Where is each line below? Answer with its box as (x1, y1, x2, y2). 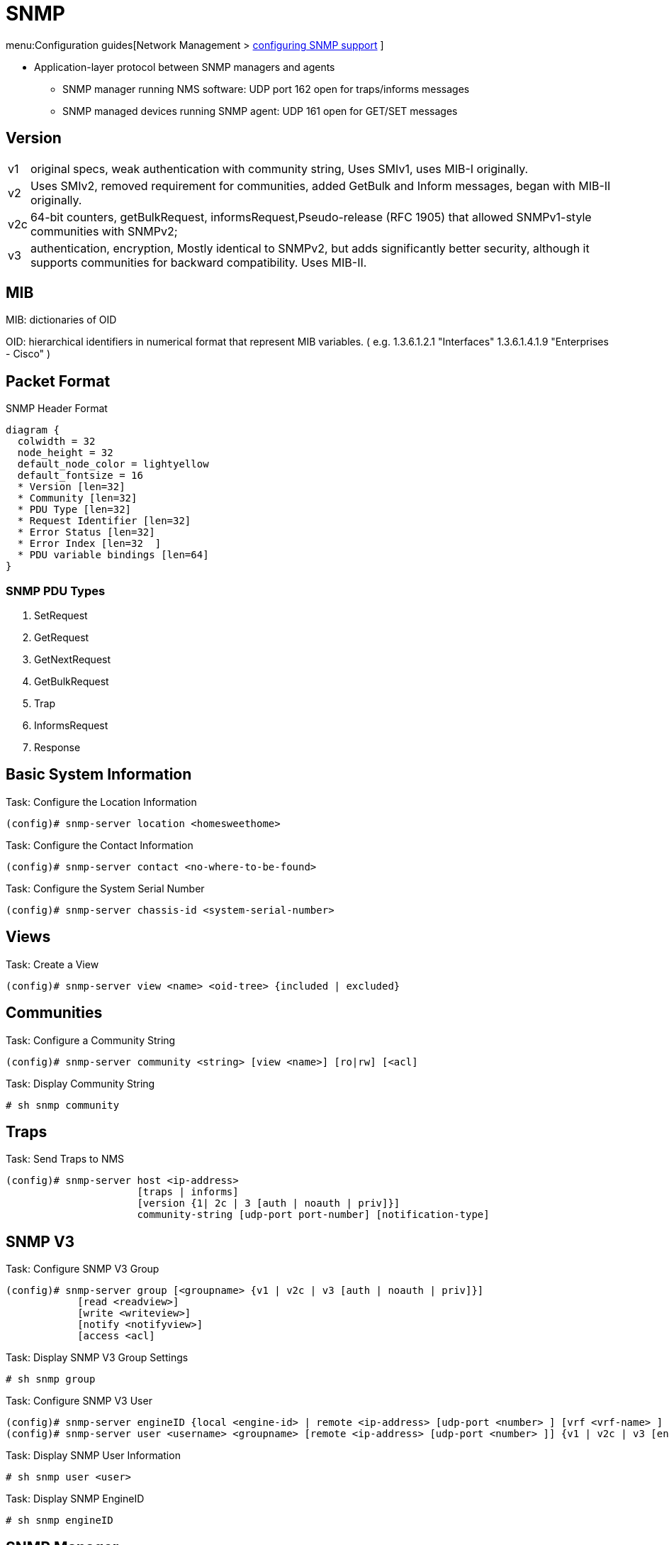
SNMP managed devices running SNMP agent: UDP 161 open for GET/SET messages (62, 104, 458, 117)
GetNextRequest (34, 653, 111, 666)
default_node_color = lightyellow (17, 458, 209, 470)
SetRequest (34, 609, 88, 622)
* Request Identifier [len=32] (17, 515, 191, 527)
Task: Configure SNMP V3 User (6, 1395, 152, 1407)
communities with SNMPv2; (30, 223, 178, 238)
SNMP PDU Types (6, 583, 106, 598)
